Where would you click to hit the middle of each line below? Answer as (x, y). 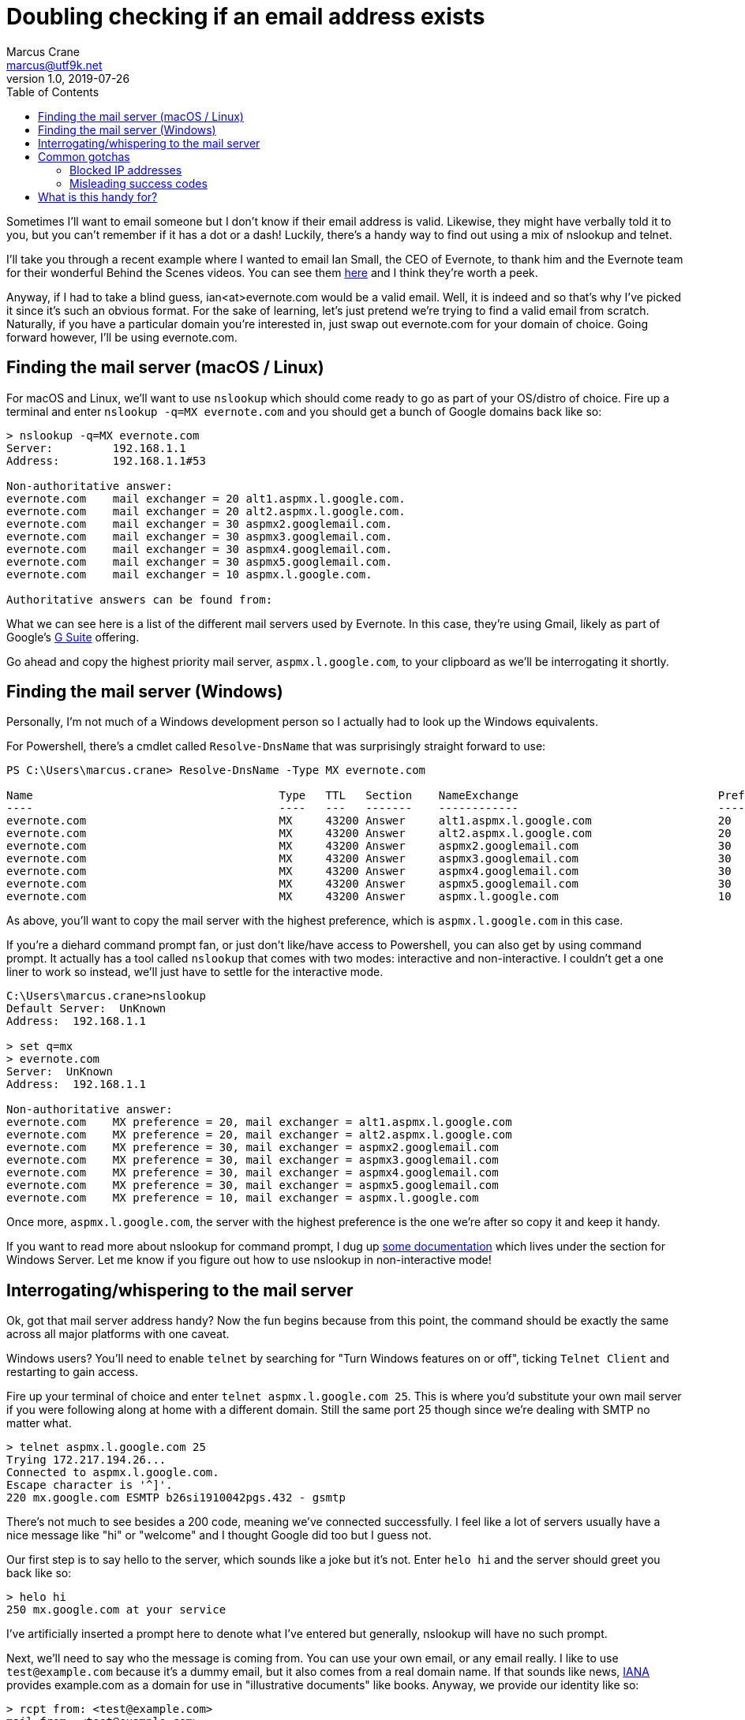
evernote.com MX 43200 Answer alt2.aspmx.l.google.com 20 (369, 834)
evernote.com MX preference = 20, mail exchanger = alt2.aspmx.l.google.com (259, 1135)
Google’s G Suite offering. (73, 637)
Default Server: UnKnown (86, 1009)
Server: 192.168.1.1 (96, 448)
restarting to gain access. (73, 1372)
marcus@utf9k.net (54, 65)
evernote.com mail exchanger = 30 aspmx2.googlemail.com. (199, 523)
